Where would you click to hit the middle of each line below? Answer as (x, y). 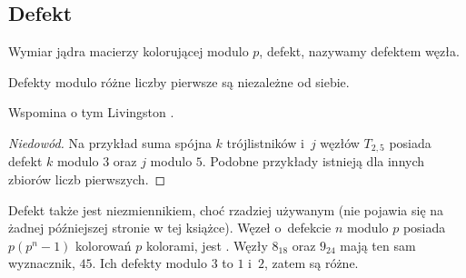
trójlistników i (265, 142)
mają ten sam (378, 245)
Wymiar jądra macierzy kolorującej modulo (129, 51)
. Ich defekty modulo (149, 263)
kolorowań (104, 245)
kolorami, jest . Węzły (207, 245)
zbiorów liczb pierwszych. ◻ (87, 179)
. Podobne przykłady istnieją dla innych (313, 161)
